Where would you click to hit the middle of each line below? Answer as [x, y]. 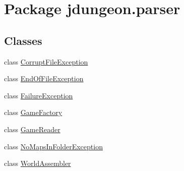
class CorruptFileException [46, 61]
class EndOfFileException [44, 78]
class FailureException [39, 95]
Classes [23, 40]
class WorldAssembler [38, 163]
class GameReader [32, 129]
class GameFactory [33, 112]
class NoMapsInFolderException [53, 146]
